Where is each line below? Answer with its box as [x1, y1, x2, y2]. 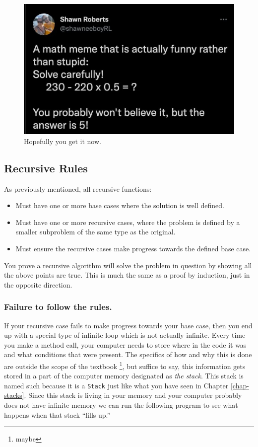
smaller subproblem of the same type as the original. [15, 226, 176, 237]
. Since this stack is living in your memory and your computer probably [24, 390, 242, 400]
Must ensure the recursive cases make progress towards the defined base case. [15, 243, 251, 254]
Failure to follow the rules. [4, 300, 112, 313]
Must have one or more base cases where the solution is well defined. [15, 200, 224, 211]
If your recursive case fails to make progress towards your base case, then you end [4, 320, 253, 330]
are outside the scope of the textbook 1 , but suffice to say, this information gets [4, 359, 246, 371]
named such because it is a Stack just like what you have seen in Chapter [4, 380, 229, 390]
